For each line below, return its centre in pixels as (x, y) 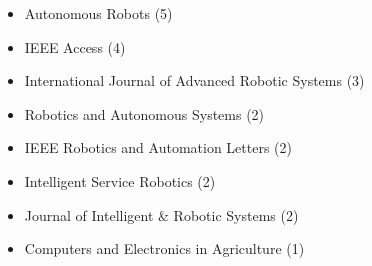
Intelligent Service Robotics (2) (120, 180)
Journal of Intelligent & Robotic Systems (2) (161, 214)
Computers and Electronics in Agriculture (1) (164, 248)
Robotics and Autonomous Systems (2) (144, 113)
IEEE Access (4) (75, 46)
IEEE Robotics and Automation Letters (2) (158, 147)
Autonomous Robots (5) (98, 13)
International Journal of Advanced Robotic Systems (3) (194, 80)
